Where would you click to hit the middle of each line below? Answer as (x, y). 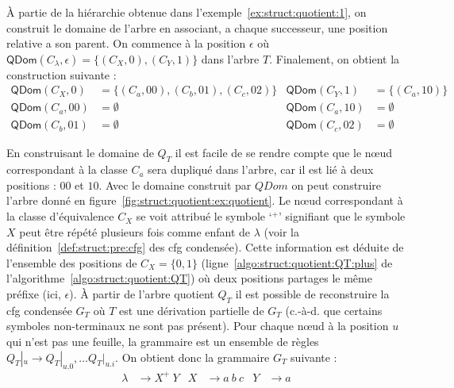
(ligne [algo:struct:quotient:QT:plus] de (297, 262)
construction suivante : (62, 74)
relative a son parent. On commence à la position (126, 43)
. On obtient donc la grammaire (192, 357)
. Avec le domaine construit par (175, 184)
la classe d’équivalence (60, 216)
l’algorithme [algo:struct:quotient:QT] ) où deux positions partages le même (189, 278)
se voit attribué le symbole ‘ (204, 216)
